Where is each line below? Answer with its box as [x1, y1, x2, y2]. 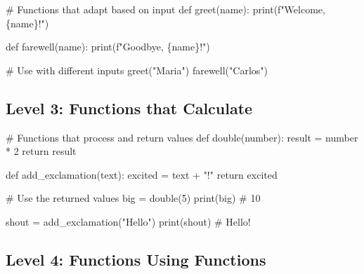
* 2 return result [6, 144, 77, 158]
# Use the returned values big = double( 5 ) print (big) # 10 [6, 191, 261, 205]
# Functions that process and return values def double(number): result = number [6, 130, 358, 144]
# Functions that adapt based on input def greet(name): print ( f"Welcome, [6, 2, 325, 16]
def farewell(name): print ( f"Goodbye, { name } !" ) [6, 39, 210, 54]
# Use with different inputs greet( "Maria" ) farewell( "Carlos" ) [6, 62, 268, 77]
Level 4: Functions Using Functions [6, 248, 266, 270]
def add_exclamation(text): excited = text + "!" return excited [6, 167, 278, 181]
